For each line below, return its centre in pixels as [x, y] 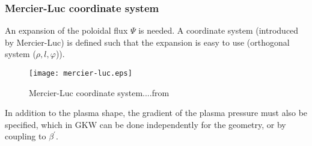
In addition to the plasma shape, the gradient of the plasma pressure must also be [156, 113]
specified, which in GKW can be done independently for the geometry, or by [145, 124]
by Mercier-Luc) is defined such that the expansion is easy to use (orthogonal [147, 42]
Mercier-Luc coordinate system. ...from [99, 92]
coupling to [26, 136]
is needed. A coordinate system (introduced [219, 30]
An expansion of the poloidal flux [66, 30]
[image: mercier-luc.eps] [81, 73]
